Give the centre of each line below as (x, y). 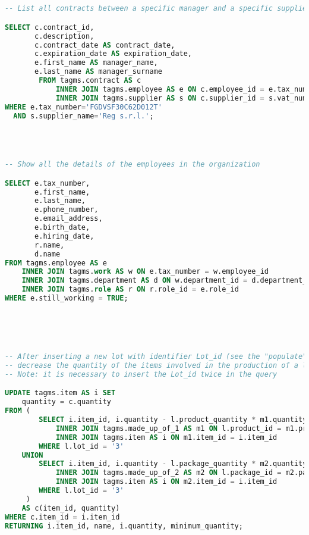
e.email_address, (69, 219)
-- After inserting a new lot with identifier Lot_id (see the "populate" (156, 357)
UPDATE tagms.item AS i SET (60, 393)
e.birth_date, (62, 227)
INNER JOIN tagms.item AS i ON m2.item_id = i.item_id (166, 482)
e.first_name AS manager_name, (96, 63)
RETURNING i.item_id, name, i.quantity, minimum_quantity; (124, 526)
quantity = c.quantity (66, 402)
